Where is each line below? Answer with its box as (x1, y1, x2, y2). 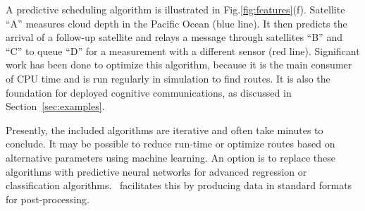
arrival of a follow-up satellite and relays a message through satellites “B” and (6, 30, 342, 44)
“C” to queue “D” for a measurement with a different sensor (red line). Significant (6, 43, 360, 58)
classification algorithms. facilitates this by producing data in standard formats (6, 178, 352, 193)
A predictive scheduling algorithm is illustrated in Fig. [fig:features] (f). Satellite (6, 2, 345, 16)
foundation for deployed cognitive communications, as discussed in (6, 85, 292, 100)
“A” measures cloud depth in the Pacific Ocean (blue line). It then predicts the (6, 16, 347, 30)
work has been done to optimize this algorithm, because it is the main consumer (6, 57, 352, 72)
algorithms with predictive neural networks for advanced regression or (6, 164, 307, 179)
